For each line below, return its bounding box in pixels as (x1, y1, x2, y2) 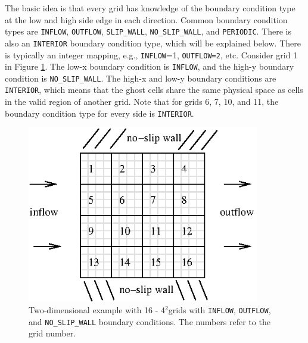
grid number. (29, 327, 76, 339)
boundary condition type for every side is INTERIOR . (5, 107, 194, 119)
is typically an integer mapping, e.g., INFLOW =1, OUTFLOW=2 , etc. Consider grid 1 (5, 48, 298, 61)
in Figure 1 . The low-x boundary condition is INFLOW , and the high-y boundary (5, 60, 294, 73)
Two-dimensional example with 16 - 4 (29, 304, 166, 316)
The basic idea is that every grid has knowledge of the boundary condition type (5, 2, 295, 14)
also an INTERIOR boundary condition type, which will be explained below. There (5, 36, 301, 49)
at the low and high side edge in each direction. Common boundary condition (5, 13, 288, 26)
